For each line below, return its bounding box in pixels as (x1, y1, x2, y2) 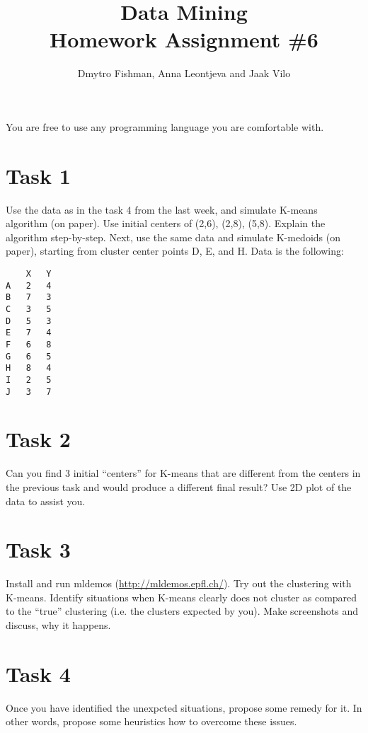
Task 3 (6, 535, 71, 564)
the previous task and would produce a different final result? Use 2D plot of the (6, 479, 352, 494)
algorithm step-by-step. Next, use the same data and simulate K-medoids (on (6, 229, 340, 244)
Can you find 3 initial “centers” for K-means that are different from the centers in (6, 466, 361, 480)
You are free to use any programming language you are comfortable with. (6, 119, 324, 134)
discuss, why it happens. (6, 618, 111, 633)
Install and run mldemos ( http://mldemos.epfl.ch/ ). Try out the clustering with (6, 576, 352, 591)
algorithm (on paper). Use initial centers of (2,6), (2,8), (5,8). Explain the (6, 216, 326, 231)
